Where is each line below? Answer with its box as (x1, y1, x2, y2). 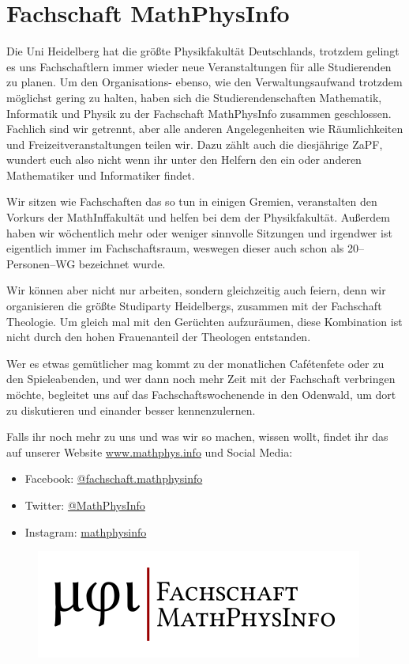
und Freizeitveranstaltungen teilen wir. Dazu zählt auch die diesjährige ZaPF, (6, 135, 383, 152)
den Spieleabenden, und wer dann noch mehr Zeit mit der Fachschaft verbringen (6, 370, 396, 387)
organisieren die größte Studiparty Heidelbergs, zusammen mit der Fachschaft (6, 298, 382, 314)
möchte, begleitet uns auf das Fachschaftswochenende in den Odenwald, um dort (6, 386, 396, 402)
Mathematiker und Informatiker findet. (6, 166, 195, 183)
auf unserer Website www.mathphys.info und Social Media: (6, 443, 293, 460)
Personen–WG (6, 255, 76, 271)
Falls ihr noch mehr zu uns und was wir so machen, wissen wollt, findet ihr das (6, 428, 388, 445)
